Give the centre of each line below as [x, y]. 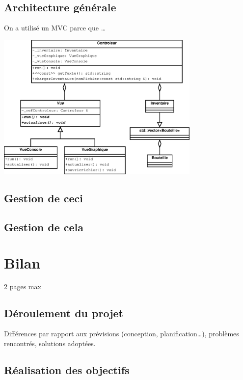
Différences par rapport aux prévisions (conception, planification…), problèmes [121, 334]
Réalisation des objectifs [67, 369]
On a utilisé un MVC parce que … [55, 28]
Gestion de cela [44, 227]
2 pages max [23, 286]
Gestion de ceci [43, 198]
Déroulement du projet [64, 313]
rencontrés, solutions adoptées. [50, 343]
